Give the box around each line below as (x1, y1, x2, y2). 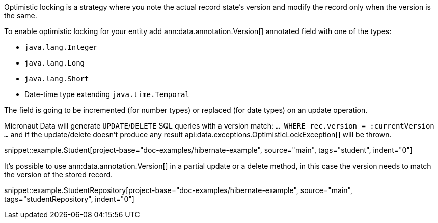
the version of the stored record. (4, 170, 113, 179)
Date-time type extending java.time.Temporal (24, 90, 189, 99)
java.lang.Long (24, 59, 85, 67)
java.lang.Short (24, 75, 89, 83)
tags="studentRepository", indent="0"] (4, 195, 134, 203)
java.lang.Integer (24, 43, 98, 51)
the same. (4, 11, 37, 20)
